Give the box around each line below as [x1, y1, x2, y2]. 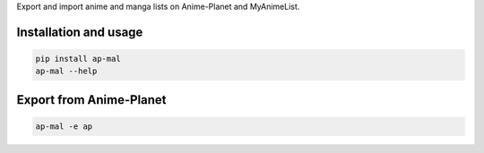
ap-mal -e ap [35, 121, 93, 132]
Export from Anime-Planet [16, 92, 167, 107]
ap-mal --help [35, 66, 98, 76]
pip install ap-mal [35, 54, 121, 64]
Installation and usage [16, 24, 143, 39]
